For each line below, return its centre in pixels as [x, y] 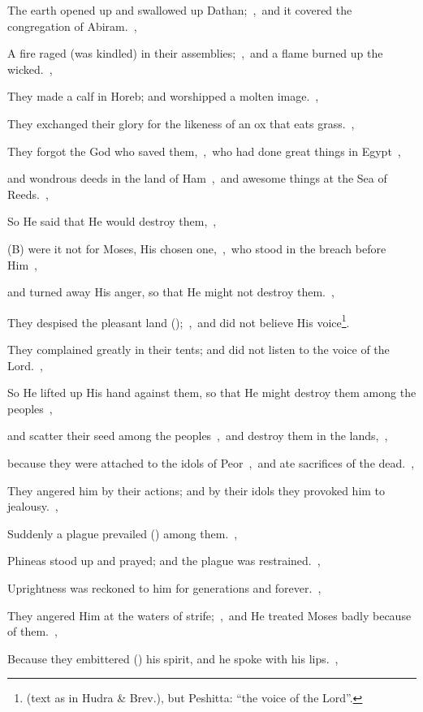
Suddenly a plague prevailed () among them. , [123, 533]
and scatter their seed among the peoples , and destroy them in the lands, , [198, 436]
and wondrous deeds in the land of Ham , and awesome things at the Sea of [197, 178]
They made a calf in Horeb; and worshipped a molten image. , [163, 96]
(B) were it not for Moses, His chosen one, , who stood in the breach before [197, 248]
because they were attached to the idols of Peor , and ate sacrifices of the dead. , [211, 462]
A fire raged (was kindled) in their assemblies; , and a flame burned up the [195, 53]
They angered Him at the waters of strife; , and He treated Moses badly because [209, 615]
